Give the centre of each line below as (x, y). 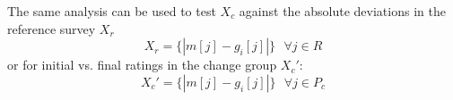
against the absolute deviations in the (342, 11)
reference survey (52, 28)
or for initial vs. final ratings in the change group (142, 65)
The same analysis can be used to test (112, 11)
